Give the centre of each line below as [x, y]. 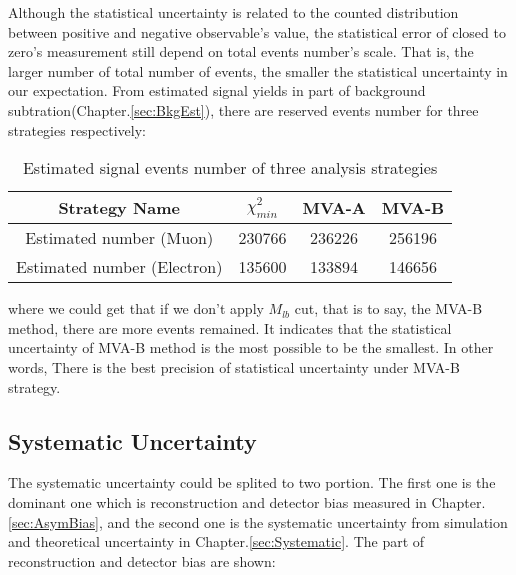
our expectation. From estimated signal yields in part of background [217, 90]
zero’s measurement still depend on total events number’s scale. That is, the [241, 51]
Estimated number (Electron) [119, 267]
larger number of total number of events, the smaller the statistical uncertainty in [258, 70]
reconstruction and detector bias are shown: [142, 560]
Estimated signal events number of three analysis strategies [230, 168]
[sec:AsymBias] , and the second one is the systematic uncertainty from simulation [258, 521]
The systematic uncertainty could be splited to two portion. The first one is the [252, 482]
